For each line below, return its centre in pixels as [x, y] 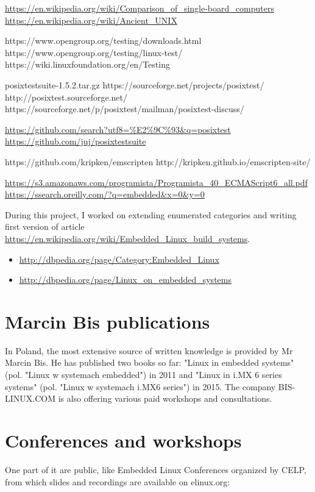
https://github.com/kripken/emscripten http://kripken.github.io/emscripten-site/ [158, 161]
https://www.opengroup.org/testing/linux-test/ [94, 52]
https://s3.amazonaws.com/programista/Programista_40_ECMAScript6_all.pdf [156, 182]
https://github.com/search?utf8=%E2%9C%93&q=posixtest [118, 129]
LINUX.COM [30, 398]
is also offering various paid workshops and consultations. [165, 398]
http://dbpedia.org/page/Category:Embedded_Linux [119, 259]
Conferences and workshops [123, 440]
